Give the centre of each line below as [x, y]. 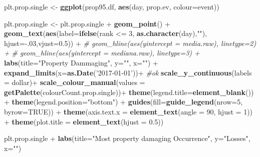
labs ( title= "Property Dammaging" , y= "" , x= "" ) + [81, 62]
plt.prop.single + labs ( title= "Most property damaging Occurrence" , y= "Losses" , [127, 138]
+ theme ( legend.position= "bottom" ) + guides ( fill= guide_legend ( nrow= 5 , [123, 102]
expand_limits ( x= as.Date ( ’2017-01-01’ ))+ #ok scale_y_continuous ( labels [128, 72]
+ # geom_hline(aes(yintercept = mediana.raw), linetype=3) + [102, 53]
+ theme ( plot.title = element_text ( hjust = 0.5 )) [84, 121]
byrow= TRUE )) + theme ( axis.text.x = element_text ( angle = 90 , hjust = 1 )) [128, 111]
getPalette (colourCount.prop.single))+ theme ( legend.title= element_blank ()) [129, 92]
